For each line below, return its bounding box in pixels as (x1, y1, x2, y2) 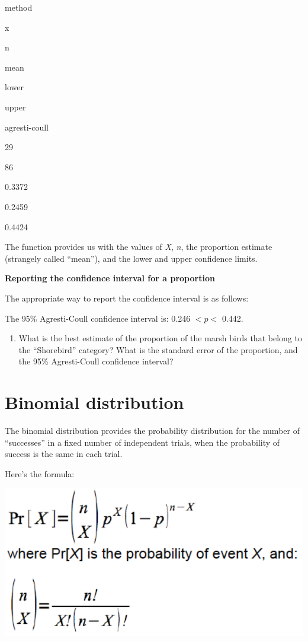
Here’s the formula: (5, 467, 75, 480)
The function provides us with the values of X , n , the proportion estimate (5, 240, 272, 253)
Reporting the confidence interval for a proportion (5, 272, 215, 284)
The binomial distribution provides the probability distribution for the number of (5, 424, 300, 436)
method (5, 1, 33, 13)
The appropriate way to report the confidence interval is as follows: (5, 291, 249, 304)
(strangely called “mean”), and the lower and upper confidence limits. (5, 252, 258, 264)
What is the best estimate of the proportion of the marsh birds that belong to (18, 332, 302, 344)
